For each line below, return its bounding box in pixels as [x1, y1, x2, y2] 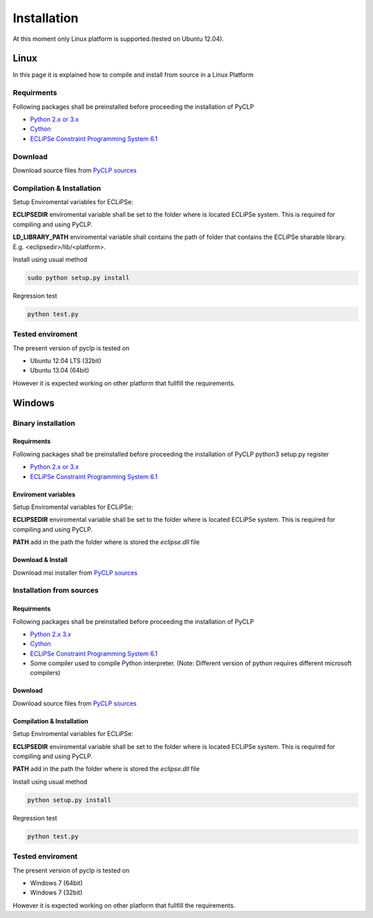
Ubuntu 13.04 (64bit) [30, 366, 90, 375]
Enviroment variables [12, 490, 76, 498]
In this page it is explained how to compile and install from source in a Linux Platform [12, 71, 254, 79]
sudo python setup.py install [27, 273, 130, 282]
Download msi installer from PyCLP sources [12, 568, 138, 577]
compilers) [30, 669, 61, 677]
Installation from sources [12, 586, 99, 595]
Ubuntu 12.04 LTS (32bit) [30, 357, 102, 365]
